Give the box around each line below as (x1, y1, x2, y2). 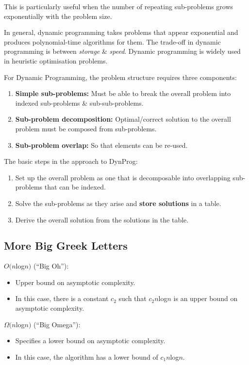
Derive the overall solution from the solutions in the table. (15, 214, 189, 224)
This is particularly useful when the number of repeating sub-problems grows (4, 1, 233, 11)
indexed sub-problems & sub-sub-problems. (15, 97, 144, 108)
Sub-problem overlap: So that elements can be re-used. (15, 140, 188, 150)
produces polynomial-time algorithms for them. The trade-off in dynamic (4, 36, 221, 47)
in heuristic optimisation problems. (4, 55, 108, 65)
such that (118, 293, 147, 303)
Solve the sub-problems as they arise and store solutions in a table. (15, 198, 221, 208)
